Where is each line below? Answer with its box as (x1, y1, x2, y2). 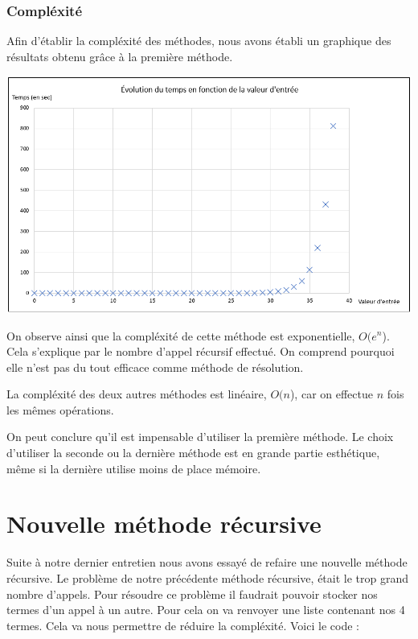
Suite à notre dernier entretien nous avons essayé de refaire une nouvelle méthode (6, 554, 408, 571)
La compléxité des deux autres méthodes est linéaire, (6, 385, 267, 402)
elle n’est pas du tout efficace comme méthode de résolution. (6, 358, 304, 375)
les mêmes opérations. (6, 401, 114, 418)
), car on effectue (289, 385, 373, 402)
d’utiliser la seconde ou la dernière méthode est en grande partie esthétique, (6, 444, 380, 461)
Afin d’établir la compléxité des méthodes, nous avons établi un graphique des (6, 32, 391, 49)
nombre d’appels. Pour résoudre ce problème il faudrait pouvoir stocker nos (6, 585, 378, 602)
